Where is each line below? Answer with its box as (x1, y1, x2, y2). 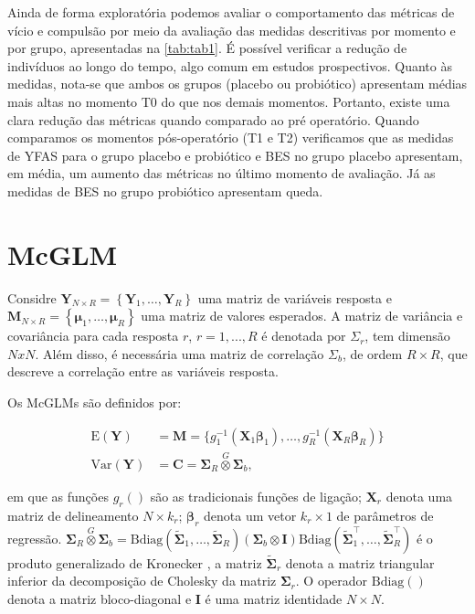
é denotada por (261, 326, 346, 345)
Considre (7, 288, 57, 307)
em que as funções (7, 486, 109, 505)
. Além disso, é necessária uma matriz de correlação (35, 344, 324, 363)
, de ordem (342, 344, 403, 363)
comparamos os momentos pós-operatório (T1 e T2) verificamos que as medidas (7, 128, 454, 147)
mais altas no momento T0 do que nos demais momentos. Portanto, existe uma (7, 91, 450, 111)
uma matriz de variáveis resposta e (197, 288, 392, 307)
